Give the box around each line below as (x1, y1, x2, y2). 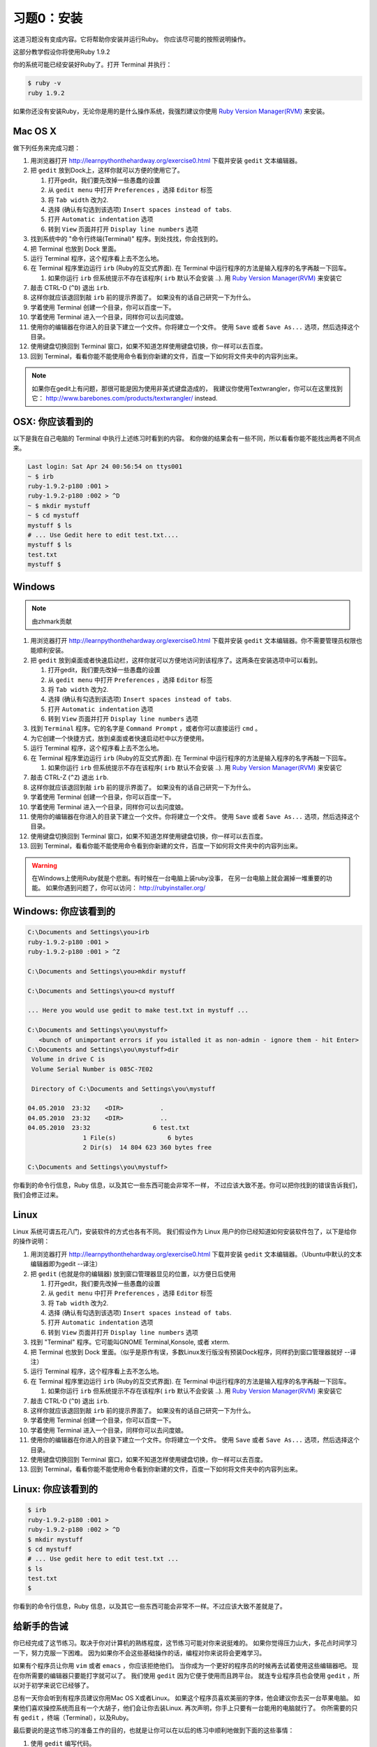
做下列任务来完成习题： (13, 143, 80, 152)
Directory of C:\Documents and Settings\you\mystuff (31, 1085, 216, 1093)
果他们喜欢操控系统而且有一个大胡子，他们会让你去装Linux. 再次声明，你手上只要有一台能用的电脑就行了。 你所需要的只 (13, 1704, 358, 1712)
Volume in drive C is (31, 1055, 105, 1064)
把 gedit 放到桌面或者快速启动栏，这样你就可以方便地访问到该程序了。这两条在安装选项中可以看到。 (30, 655, 322, 664)
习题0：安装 (13, 10, 83, 26)
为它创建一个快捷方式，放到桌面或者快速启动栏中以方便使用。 (30, 734, 208, 742)
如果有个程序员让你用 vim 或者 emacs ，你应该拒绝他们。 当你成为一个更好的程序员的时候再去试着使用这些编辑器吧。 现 (13, 1662, 359, 1670)
